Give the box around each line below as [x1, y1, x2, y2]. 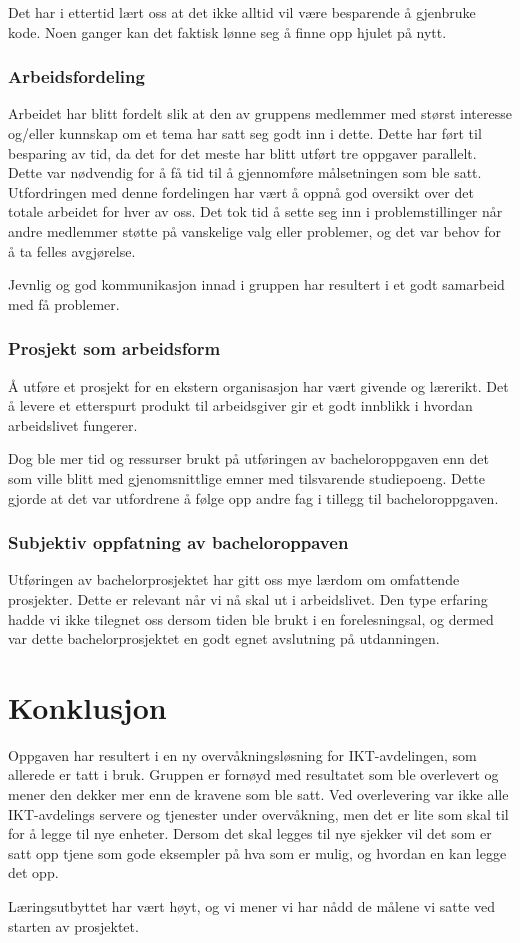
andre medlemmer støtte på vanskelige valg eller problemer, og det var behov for [8, 220, 502, 241]
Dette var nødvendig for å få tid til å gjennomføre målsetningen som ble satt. [8, 162, 482, 183]
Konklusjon [8, 686, 167, 727]
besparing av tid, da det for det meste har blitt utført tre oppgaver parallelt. [8, 142, 477, 163]
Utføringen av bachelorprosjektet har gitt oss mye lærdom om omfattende [8, 569, 460, 590]
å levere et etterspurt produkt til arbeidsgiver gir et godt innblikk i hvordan [8, 395, 473, 416]
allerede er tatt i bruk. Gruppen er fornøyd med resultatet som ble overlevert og [8, 764, 499, 785]
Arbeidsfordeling [8, 64, 145, 89]
